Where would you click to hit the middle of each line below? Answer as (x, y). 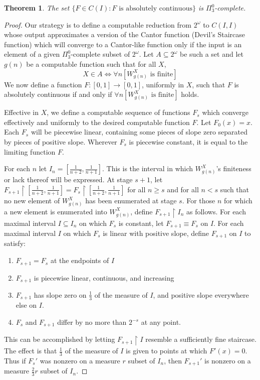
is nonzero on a (228, 361)
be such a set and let (212, 54)
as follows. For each (216, 211)
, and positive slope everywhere (201, 294)
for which (238, 201)
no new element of (32, 201)
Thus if (15, 361)
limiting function (30, 151)
